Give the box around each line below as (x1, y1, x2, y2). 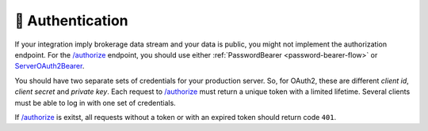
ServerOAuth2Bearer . (14, 62, 85, 71)
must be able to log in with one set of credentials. (14, 98, 176, 107)
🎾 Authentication (14, 12, 128, 29)
